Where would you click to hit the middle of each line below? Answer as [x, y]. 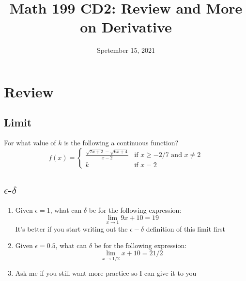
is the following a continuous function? [121, 143]
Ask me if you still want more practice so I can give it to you [106, 273]
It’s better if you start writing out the [71, 228]
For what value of [30, 143]
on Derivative [126, 27]
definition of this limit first [186, 228]
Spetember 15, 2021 [126, 50]
